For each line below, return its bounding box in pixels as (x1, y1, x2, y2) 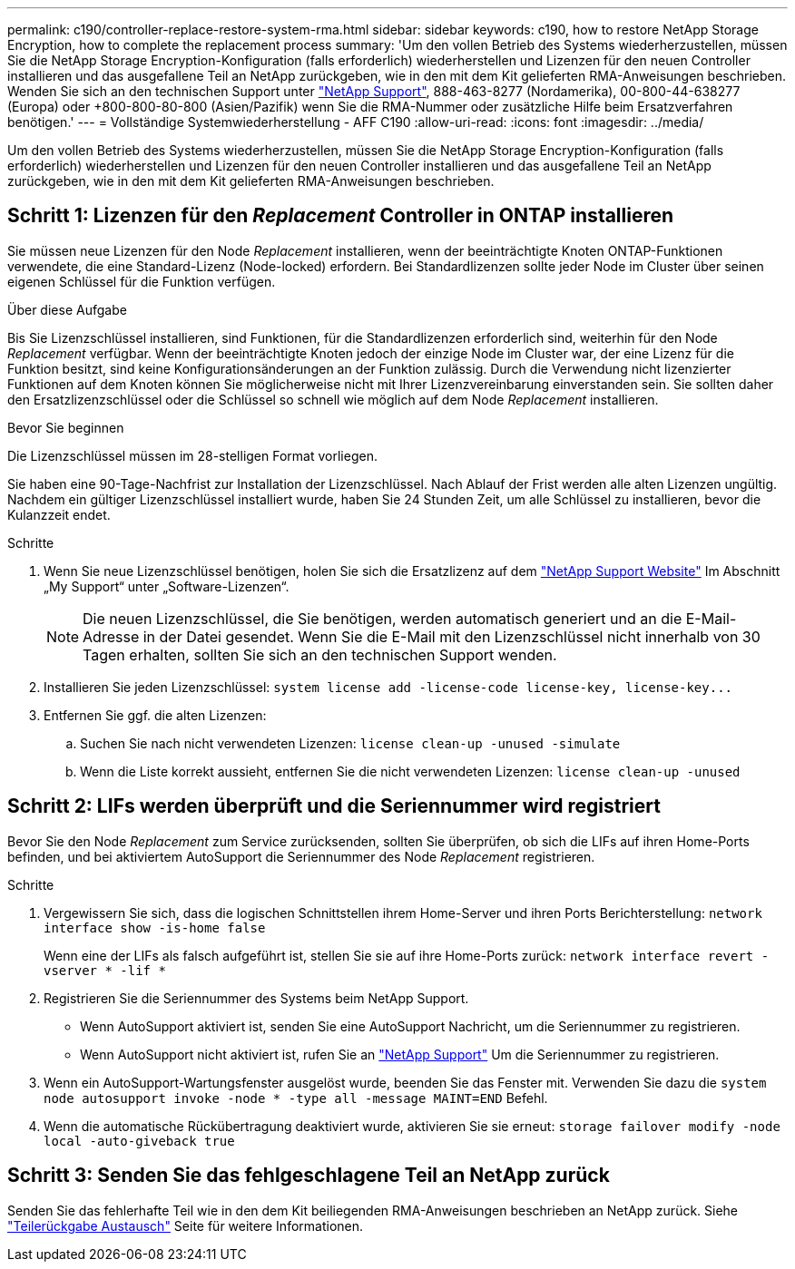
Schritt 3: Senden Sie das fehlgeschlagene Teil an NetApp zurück (7, 1164, 610, 1187)
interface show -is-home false (44, 920, 266, 935)
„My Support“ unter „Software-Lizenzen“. (44, 578, 290, 594)
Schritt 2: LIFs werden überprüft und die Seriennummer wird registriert (7, 795, 661, 818)
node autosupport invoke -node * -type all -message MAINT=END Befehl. (44, 1089, 548, 1106)
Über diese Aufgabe (7, 301, 127, 317)
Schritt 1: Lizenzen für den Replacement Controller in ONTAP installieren (7, 204, 674, 228)
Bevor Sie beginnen (7, 419, 124, 435)
